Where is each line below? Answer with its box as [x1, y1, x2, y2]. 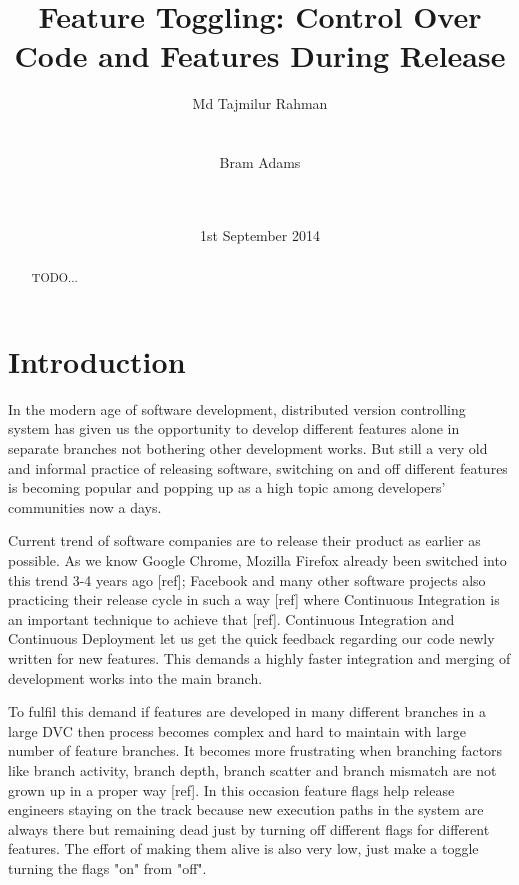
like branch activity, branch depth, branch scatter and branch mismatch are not [8, 759, 497, 780]
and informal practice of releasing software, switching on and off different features [8, 457, 508, 478]
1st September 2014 [200, 224, 320, 245]
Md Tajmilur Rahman [192, 93, 328, 114]
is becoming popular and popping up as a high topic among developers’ [8, 477, 446, 498]
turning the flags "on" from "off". [8, 857, 207, 878]
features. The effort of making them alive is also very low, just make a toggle [8, 838, 479, 859]
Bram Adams [219, 152, 301, 173]
